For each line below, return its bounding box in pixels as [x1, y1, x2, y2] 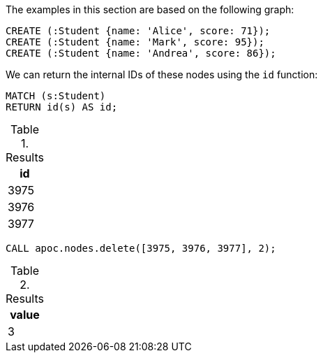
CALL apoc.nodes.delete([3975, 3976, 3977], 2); [6, 243, 276, 254]
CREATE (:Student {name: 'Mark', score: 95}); [6, 36, 264, 48]
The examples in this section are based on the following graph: [6, 3, 294, 15]
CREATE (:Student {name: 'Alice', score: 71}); [6, 25, 271, 36]
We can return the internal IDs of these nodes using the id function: [6, 69, 318, 80]
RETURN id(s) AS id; [6, 101, 118, 113]
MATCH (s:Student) [6, 90, 106, 101]
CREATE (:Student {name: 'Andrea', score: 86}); [6, 48, 276, 59]
